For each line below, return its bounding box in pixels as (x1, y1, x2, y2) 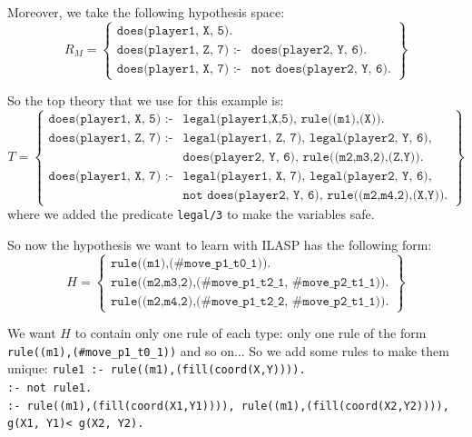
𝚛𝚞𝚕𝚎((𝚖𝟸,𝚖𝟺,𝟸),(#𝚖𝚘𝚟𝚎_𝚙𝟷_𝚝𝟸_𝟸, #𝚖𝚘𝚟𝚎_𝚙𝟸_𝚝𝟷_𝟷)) (110, 294, 386, 308)
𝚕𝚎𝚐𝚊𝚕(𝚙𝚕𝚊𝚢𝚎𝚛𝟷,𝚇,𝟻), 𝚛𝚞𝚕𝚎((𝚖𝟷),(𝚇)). (182, 113, 385, 126)
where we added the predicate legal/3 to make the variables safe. (7, 204, 375, 223)
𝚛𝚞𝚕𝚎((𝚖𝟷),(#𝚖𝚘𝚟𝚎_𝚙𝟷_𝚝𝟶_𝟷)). (110, 256, 271, 270)
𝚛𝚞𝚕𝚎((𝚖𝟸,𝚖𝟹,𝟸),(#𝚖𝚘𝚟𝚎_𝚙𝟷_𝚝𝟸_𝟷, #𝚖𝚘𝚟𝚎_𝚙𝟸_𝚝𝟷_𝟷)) (110, 275, 386, 289)
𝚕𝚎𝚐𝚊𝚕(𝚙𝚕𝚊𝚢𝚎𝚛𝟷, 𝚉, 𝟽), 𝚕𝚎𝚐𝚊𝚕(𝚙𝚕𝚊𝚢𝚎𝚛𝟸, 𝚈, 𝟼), (182, 132, 432, 145)
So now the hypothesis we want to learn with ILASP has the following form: (7, 235, 432, 254)
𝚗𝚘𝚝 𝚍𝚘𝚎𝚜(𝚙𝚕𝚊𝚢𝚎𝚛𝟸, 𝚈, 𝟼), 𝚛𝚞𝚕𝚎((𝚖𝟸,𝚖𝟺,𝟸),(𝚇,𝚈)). (182, 189, 448, 203)
